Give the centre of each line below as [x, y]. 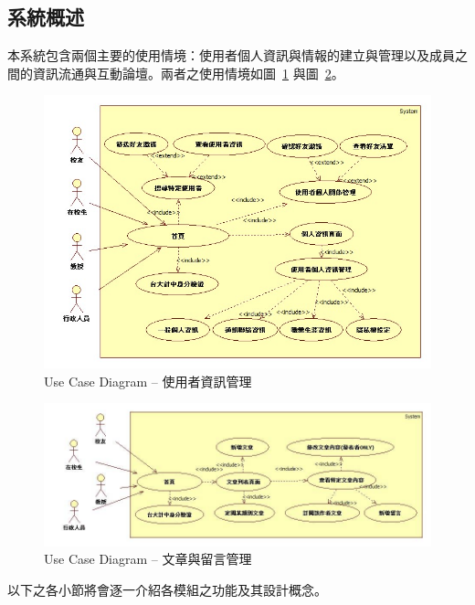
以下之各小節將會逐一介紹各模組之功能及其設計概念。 [167, 589]
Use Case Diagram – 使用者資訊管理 [148, 381]
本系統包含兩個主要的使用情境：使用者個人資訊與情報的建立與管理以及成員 [231, 55]
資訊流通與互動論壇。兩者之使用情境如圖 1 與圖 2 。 [188, 73]
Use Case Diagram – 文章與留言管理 [148, 559]
